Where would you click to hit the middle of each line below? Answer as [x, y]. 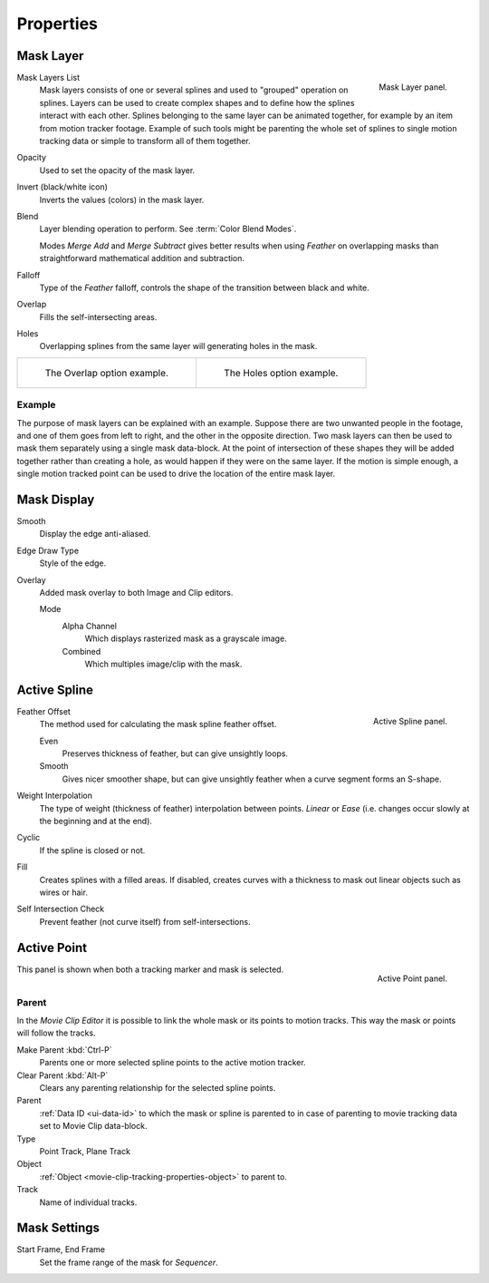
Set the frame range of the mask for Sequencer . [129, 1262]
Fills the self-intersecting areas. [98, 316]
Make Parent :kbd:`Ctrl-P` [64, 1050]
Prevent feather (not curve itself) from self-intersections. [145, 921]
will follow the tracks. [56, 1033]
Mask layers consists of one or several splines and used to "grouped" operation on [194, 90]
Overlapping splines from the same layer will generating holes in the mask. [178, 346]
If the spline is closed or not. [92, 850]
